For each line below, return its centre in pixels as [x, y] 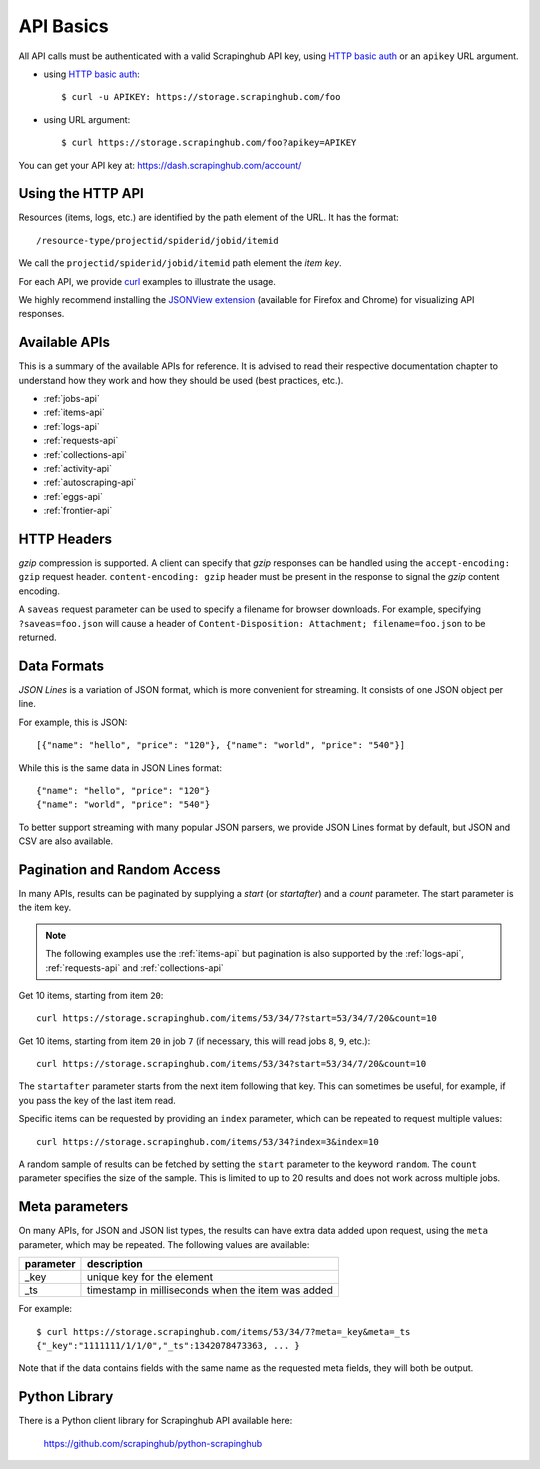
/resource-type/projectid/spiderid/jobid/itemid [157, 240]
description [115, 1264]
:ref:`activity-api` [78, 468]
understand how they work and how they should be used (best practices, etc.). [181, 380]
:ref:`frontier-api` [78, 511]
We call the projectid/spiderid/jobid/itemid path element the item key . [180, 263]
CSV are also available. [66, 841]
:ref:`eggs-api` [73, 496]
